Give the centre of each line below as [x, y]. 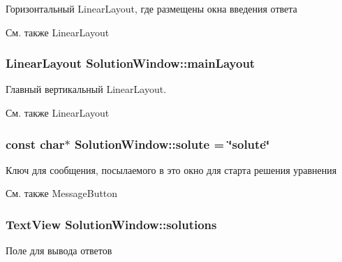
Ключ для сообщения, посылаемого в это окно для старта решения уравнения [171, 169]
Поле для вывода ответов [59, 250]
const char [35, 144]
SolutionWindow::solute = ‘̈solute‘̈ [172, 144]
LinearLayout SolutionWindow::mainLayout [131, 63]
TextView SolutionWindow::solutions [111, 224]
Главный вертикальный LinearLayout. [86, 89]
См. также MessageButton [62, 193]
